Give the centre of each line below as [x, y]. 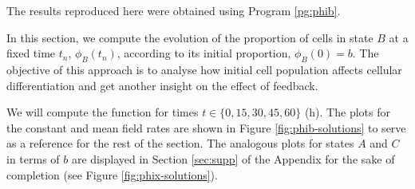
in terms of [33, 158]
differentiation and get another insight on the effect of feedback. [162, 85]
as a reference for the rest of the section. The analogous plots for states [180, 143]
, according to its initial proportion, [204, 53]
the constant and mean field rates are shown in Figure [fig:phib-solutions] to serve [206, 127]
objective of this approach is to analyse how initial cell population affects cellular [204, 69]
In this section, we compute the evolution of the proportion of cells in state [190, 37]
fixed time [31, 53]
